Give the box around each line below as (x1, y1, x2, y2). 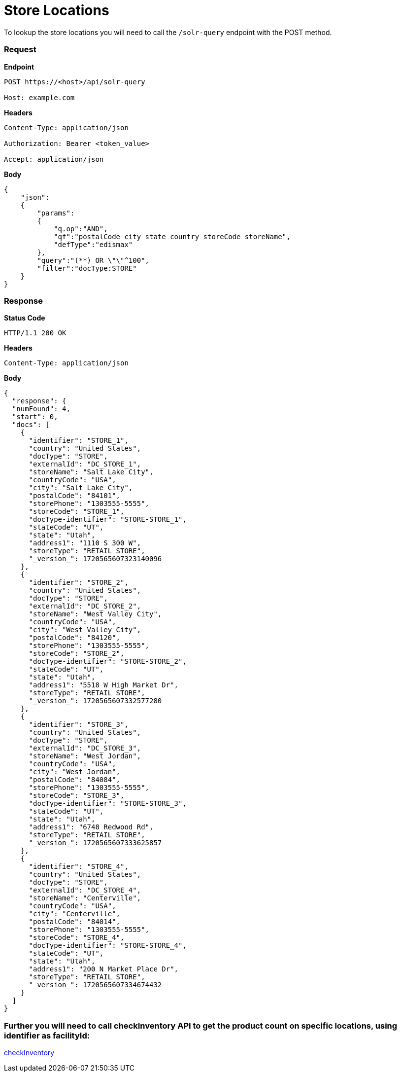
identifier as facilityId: (4, 1030, 90, 1040)
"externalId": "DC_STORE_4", (29, 886, 141, 895)
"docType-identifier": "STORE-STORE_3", (29, 799, 187, 808)
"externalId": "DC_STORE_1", (29, 460, 141, 468)
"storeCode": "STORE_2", (29, 649, 125, 658)
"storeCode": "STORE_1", (29, 507, 125, 516)
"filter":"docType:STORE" (37, 264, 137, 272)
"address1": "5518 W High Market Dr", (29, 681, 179, 689)
